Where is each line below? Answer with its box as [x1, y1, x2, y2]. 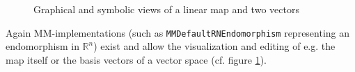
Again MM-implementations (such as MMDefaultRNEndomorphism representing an [6, 25, 350, 39]
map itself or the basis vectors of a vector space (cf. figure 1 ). [6, 52, 267, 66]
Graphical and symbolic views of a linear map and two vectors [33, 2, 299, 16]
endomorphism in [6, 39, 79, 53]
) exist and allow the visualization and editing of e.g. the [93, 39, 336, 53]
